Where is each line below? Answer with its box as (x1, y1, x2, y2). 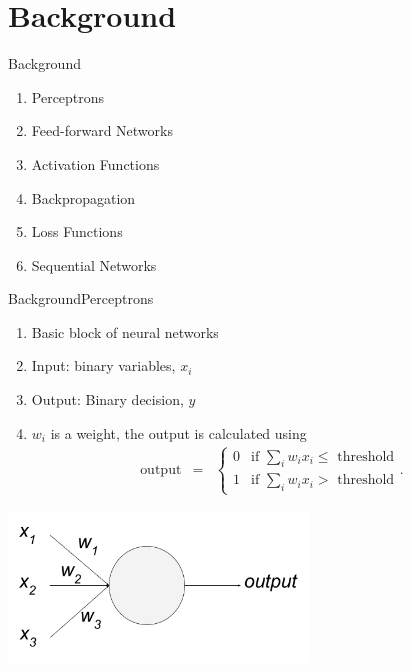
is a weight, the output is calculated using (50, 422, 307, 443)
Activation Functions (31, 153, 160, 174)
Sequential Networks (31, 254, 157, 275)
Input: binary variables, (31, 355, 176, 376)
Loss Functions (31, 221, 123, 242)
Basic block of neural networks (31, 321, 219, 342)
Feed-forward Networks (31, 120, 173, 141)
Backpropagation (31, 187, 136, 208)
